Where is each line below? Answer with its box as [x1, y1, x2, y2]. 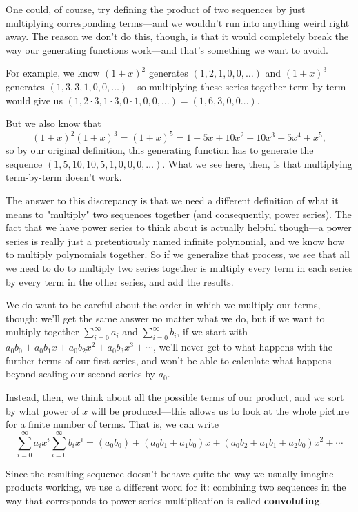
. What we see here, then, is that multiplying [162, 156, 352, 170]
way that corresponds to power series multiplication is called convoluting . [6, 493, 323, 508]
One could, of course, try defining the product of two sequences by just [6, 2, 306, 16]
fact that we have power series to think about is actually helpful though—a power [6, 220, 352, 235]
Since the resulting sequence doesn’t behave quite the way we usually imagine [6, 466, 334, 480]
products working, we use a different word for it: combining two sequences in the [6, 480, 346, 494]
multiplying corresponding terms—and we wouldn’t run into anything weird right [6, 15, 350, 30]
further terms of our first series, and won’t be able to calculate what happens [6, 353, 332, 367]
